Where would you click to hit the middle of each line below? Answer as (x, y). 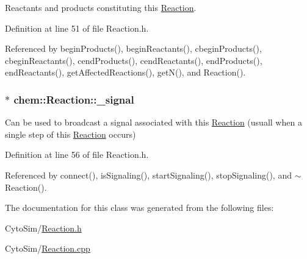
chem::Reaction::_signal (74, 99)
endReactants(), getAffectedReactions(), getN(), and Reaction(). (125, 72)
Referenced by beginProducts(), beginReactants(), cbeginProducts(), (133, 48)
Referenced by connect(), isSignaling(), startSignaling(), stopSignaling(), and (148, 175)
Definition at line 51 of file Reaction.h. (77, 28)
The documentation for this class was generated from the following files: (139, 208)
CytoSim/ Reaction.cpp (48, 248)
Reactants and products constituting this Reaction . (101, 7)
